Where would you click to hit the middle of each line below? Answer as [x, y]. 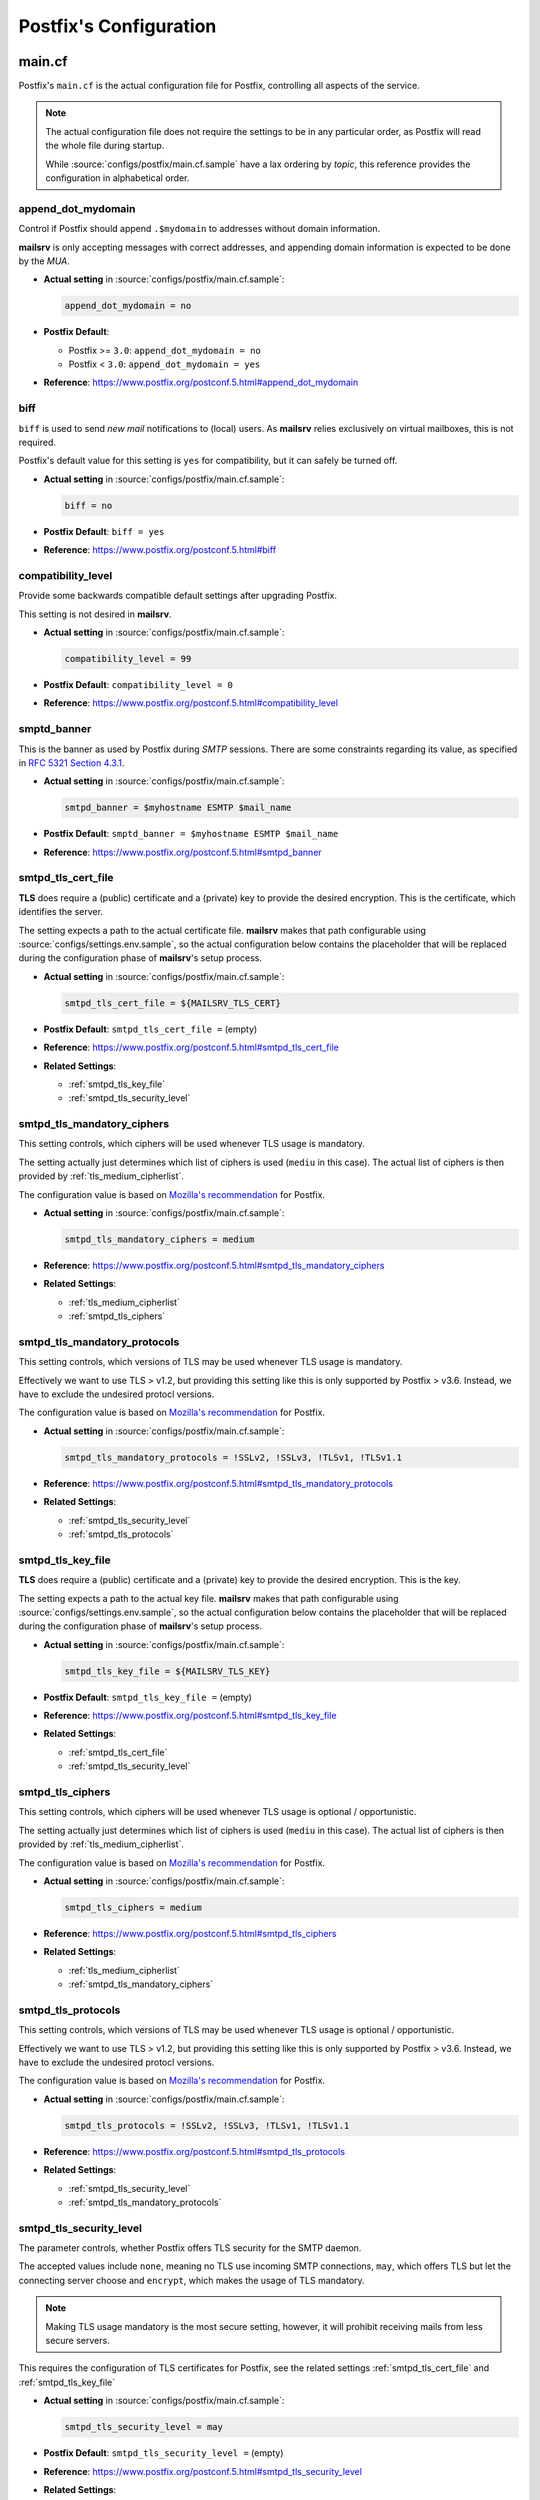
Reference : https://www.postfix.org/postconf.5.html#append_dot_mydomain [201, 382]
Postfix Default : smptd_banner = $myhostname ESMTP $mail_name [191, 834]
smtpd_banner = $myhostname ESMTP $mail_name [178, 808]
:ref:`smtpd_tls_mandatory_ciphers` [141, 1984]
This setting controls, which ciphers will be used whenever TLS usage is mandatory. [191, 1144]
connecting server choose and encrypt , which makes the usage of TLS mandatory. [191, 2280]
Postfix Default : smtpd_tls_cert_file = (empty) [150, 1029]
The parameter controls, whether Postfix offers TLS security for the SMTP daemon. [190, 2248]
